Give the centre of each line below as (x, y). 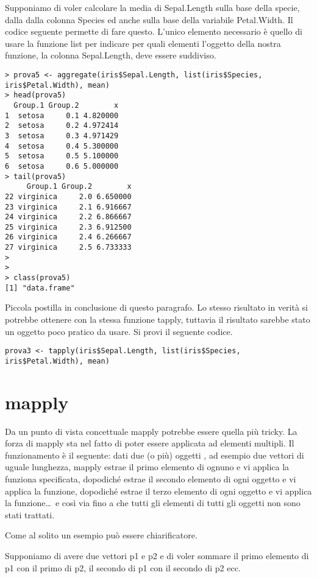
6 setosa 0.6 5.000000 (62, 166)
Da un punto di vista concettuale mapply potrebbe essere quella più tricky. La (151, 431)
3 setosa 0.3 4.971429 (62, 136)
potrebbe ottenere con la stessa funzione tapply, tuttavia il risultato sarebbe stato (158, 319)
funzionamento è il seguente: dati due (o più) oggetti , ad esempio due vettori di (155, 455)
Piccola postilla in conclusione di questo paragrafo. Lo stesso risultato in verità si (156, 307)
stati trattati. (30, 514)
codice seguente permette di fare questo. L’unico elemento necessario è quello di (154, 31)
